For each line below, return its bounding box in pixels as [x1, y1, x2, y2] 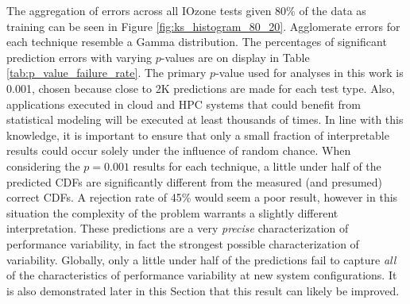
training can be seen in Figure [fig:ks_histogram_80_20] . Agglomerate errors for [6, 17, 400, 34]
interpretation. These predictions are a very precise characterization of [6, 220, 349, 237]
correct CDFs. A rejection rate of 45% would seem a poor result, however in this [6, 189, 398, 206]
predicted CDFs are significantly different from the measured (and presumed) [6, 173, 383, 190]
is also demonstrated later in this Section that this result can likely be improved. [6, 282, 400, 298]
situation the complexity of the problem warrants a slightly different [6, 204, 338, 221]
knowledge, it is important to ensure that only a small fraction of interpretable [6, 126, 389, 143]
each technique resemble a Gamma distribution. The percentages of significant [6, 33, 387, 50]
